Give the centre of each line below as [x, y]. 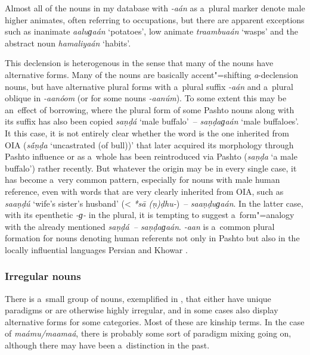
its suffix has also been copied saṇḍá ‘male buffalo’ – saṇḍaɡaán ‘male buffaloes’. [152, 121]
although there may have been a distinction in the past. [107, 345]
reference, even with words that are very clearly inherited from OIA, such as [144, 191]
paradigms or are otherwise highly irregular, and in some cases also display [142, 310]
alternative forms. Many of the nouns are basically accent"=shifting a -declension [152, 74]
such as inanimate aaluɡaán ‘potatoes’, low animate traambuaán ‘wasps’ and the [151, 31]
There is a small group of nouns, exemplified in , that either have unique [138, 298]
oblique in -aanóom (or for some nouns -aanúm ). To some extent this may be [146, 98]
